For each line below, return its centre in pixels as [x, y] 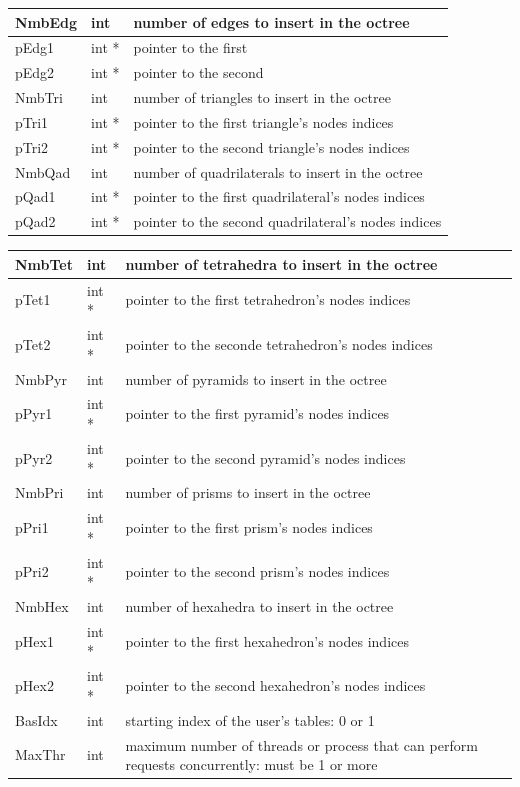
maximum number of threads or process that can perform [301, 744]
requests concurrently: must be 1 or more [251, 764]
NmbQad [43, 171]
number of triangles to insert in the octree [262, 97]
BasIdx [36, 719]
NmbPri [39, 492]
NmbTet [44, 263]
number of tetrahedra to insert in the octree [281, 263]
